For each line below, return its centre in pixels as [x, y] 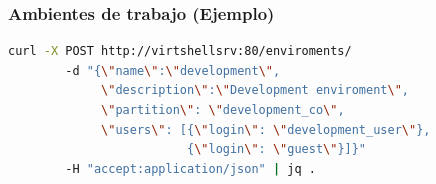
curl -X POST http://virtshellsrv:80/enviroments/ [180, 51]
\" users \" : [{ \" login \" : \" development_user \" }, [266, 129]
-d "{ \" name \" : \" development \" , [173, 70]
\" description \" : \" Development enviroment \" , [255, 90]
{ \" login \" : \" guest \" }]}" [276, 149]
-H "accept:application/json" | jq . [190, 168]
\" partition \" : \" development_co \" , [223, 110]
